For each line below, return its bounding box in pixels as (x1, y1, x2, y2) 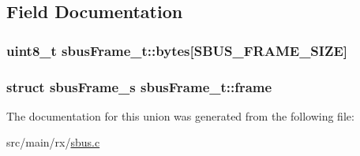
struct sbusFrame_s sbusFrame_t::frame (6, 76, 272, 96)
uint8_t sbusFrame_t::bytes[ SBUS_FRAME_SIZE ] (6, 40, 348, 60)
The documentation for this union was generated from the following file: (6, 107, 354, 124)
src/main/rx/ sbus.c (6, 134, 100, 150)
